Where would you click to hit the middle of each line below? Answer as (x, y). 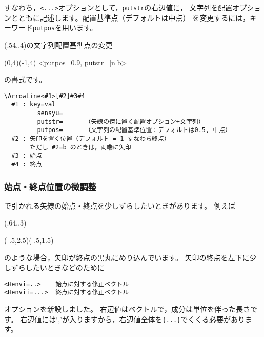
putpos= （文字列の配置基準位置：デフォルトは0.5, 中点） (134, 130)
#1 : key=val (34, 105)
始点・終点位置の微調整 (50, 186)
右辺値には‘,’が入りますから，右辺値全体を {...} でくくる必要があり (133, 319)
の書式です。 (25, 79)
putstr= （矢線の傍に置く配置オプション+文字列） (121, 121)
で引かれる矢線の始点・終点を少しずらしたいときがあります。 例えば (120, 205)
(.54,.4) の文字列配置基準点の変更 (58, 44)
